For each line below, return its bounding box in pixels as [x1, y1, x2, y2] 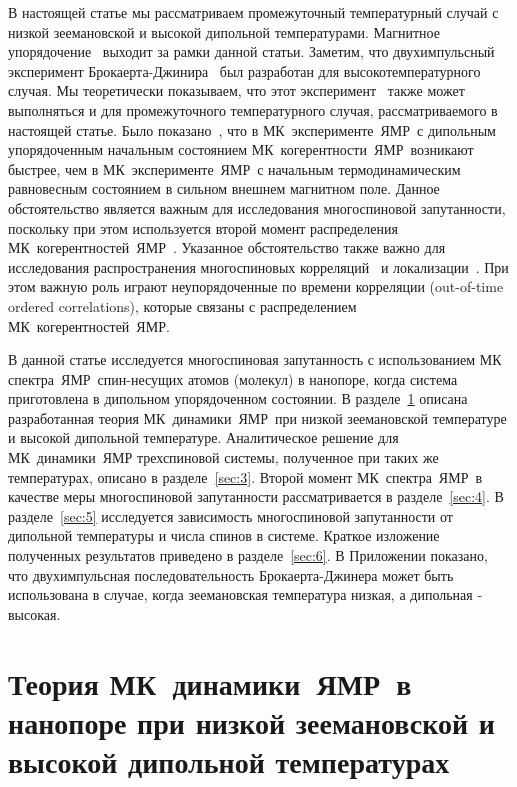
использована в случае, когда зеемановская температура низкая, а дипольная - [8, 584, 483, 605]
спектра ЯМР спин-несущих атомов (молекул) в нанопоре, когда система [8, 368, 458, 389]
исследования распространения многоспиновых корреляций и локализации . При [8, 256, 509, 277]
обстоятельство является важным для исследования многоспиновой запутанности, [8, 197, 506, 218]
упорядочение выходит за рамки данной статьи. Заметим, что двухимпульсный [8, 41, 495, 62]
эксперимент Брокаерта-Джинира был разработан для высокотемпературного [8, 60, 481, 81]
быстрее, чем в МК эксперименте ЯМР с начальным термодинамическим [8, 158, 461, 179]
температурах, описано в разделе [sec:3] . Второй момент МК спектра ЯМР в [8, 466, 483, 487]
